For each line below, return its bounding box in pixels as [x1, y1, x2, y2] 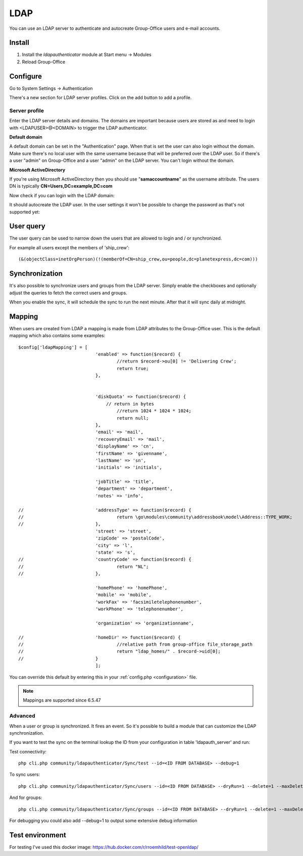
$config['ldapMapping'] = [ [18, 344, 88, 350]
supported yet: [9, 209, 40, 215]
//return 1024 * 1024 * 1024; [116, 408, 191, 414]
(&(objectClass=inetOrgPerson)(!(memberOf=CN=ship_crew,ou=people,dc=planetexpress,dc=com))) [18, 256, 258, 262]
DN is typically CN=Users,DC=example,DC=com [9, 183, 113, 189]
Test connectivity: [9, 748, 47, 754]
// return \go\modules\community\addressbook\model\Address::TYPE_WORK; [18, 514, 293, 520]
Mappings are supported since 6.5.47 [23, 697, 101, 703]
